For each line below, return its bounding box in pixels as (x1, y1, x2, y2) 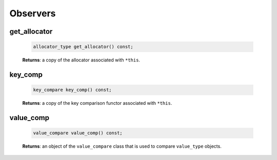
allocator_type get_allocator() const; (33, 44, 133, 50)
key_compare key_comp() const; (33, 87, 112, 93)
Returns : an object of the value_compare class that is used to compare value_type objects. (22, 143, 222, 149)
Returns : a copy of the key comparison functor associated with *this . (22, 100, 172, 106)
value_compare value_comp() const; (33, 130, 123, 136)
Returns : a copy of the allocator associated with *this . (22, 57, 141, 63)
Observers (9, 8, 56, 19)
